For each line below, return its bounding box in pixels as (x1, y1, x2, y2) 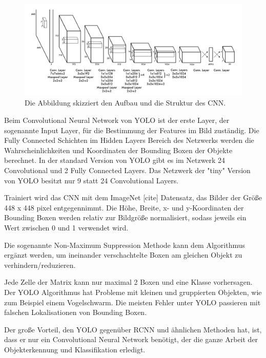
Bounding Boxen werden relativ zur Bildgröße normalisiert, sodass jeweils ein (4, 212, 247, 223)
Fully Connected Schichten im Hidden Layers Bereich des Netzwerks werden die (4, 135, 254, 145)
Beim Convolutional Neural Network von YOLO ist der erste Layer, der (4, 115, 230, 125)
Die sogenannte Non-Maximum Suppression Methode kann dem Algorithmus (4, 239, 245, 250)
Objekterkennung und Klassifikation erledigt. (4, 344, 146, 354)
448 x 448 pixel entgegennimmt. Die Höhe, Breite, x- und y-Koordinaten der (4, 202, 244, 213)
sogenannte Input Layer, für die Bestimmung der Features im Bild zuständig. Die (4, 124, 259, 135)
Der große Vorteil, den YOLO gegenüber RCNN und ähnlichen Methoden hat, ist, (4, 324, 262, 334)
